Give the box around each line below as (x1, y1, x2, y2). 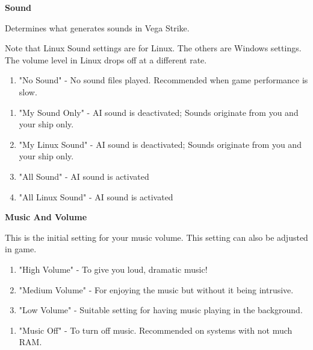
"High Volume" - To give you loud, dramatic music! (19, 262, 208, 275)
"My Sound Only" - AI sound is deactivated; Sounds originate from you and (19, 106, 299, 118)
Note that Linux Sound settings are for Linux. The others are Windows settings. (5, 42, 302, 54)
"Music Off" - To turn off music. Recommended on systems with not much (19, 323, 293, 336)
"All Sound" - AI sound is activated (19, 170, 149, 182)
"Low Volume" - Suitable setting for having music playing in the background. (19, 304, 303, 316)
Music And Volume (5, 211, 87, 223)
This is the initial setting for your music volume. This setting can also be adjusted (5, 231, 308, 243)
